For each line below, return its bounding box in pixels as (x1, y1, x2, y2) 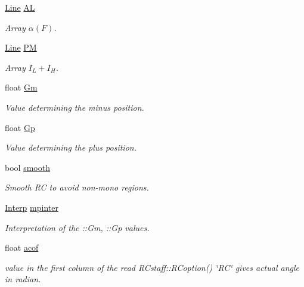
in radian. (5, 273, 41, 285)
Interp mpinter (5, 201, 58, 213)
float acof (5, 241, 39, 254)
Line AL (5, 1, 35, 13)
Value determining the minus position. (5, 101, 144, 113)
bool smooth (5, 161, 50, 173)
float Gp (5, 121, 35, 133)
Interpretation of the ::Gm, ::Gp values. (5, 221, 150, 233)
